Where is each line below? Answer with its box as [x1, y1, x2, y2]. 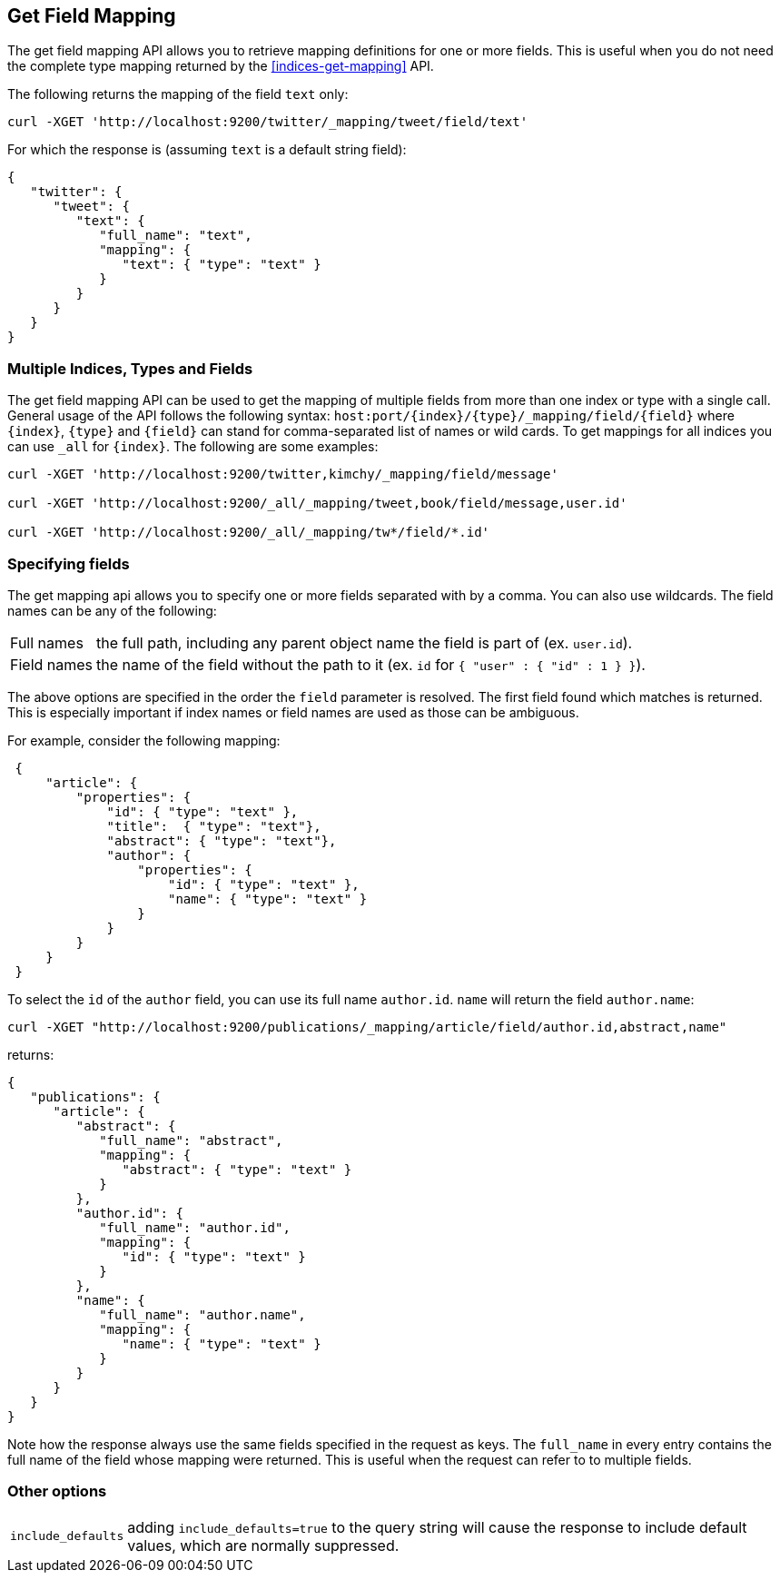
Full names [10, 633, 84, 652]
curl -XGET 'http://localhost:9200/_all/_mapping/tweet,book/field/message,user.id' [7, 496, 627, 511]
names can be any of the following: [7, 602, 217, 618]
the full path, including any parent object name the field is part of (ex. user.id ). [96, 633, 633, 652]
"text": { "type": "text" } [122, 257, 321, 272]
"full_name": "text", [99, 228, 252, 243]
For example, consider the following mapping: [7, 732, 281, 748]
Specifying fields [7, 554, 130, 573]
